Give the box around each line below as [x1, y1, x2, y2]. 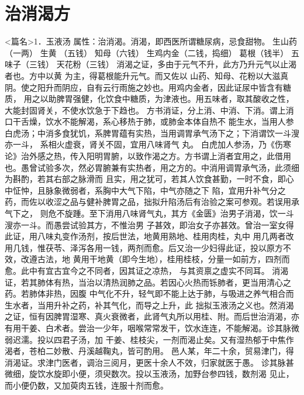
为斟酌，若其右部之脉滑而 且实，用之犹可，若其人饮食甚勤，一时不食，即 [5, 173, 286, 185]
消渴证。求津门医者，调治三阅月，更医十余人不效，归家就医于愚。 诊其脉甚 [5, 356, 294, 368]
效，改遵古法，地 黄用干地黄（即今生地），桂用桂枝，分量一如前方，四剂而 [5, 253, 290, 265]
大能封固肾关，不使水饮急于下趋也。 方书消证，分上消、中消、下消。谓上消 [5, 104, 294, 116]
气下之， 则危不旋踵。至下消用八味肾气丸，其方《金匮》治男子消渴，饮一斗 [5, 207, 294, 219]
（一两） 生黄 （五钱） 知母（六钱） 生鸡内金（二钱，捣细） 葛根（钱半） [5, 46, 289, 59]
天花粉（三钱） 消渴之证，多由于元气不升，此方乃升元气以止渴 [56, 58, 297, 70]
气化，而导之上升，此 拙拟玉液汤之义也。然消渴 [110, 298, 294, 311]
